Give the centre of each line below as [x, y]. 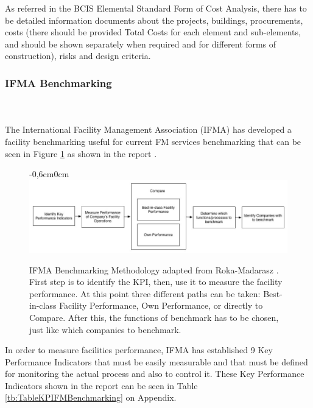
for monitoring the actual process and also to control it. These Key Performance [155, 374]
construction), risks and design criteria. [78, 56]
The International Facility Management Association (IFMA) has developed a [148, 129]
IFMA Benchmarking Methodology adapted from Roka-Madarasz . [154, 269]
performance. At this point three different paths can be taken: [145, 293]
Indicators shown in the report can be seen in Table [101, 385]
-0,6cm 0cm [49, 174]
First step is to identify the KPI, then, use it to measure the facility [156, 282]
